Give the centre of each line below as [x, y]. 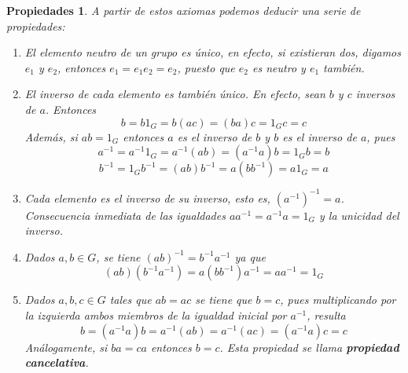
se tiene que [224, 300]
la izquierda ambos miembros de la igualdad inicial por [156, 315]
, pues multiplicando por [338, 300]
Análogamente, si [66, 347]
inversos [375, 94]
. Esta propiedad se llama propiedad [309, 347]
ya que [250, 256]
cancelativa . [57, 362]
